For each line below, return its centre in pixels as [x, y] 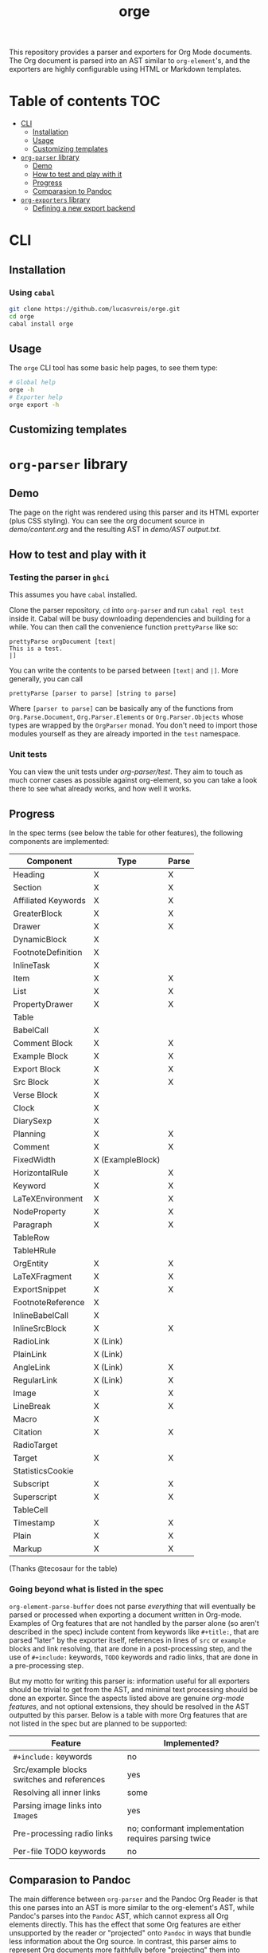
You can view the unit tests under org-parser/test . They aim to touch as [126, 771]
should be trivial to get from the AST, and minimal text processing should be [133, 1690]
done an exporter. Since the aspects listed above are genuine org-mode [127, 1699]
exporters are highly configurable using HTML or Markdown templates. [125, 69]
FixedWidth [35, 1160]
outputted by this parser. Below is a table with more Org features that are [128, 1715]
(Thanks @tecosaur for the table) [63, 1568]
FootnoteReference [49, 1303]
